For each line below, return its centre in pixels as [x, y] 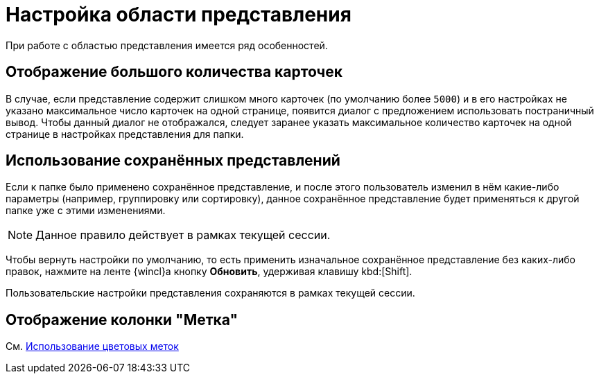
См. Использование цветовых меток [92, 346]
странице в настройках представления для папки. [125, 134]
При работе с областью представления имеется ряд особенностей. [167, 45]
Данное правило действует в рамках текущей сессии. [183, 235]
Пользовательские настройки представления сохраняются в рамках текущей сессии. [210, 293]
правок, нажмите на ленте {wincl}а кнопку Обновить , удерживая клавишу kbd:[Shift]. [209, 272]
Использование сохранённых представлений [173, 161]
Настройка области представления [179, 15]
